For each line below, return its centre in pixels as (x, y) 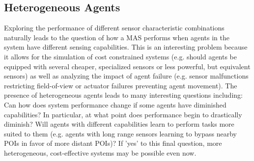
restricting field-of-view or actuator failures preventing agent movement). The (121, 85)
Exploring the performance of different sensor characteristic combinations (114, 28)
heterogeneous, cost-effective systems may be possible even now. (100, 152)
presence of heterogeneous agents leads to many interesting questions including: (123, 95)
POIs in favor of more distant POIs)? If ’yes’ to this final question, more (113, 143)
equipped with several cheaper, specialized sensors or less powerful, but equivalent (127, 66)
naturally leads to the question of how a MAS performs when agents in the (117, 37)
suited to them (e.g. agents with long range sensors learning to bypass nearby (120, 133)
